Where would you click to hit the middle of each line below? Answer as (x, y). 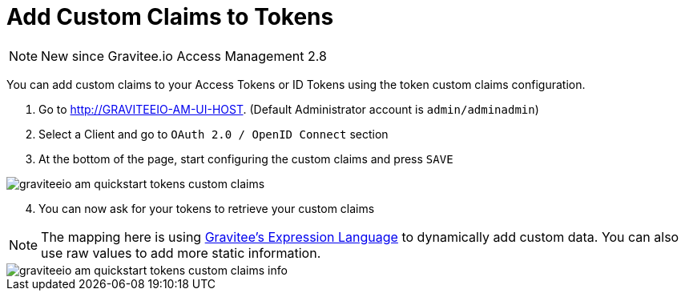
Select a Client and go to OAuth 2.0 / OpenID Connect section (214, 134)
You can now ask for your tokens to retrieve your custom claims (207, 208)
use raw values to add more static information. (181, 253)
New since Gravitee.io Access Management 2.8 (184, 56)
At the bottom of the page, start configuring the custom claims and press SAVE (246, 159)
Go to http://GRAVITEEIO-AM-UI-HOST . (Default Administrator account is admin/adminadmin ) (289, 109)
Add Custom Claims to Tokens (170, 17)
